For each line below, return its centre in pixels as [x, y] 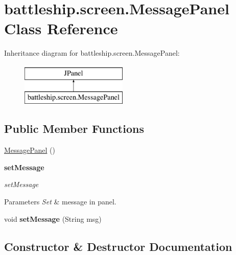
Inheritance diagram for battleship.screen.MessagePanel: [92, 53]
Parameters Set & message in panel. [60, 202]
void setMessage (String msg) [53, 218]
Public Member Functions [74, 129]
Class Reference [61, 28]
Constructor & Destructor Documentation [118, 246]
